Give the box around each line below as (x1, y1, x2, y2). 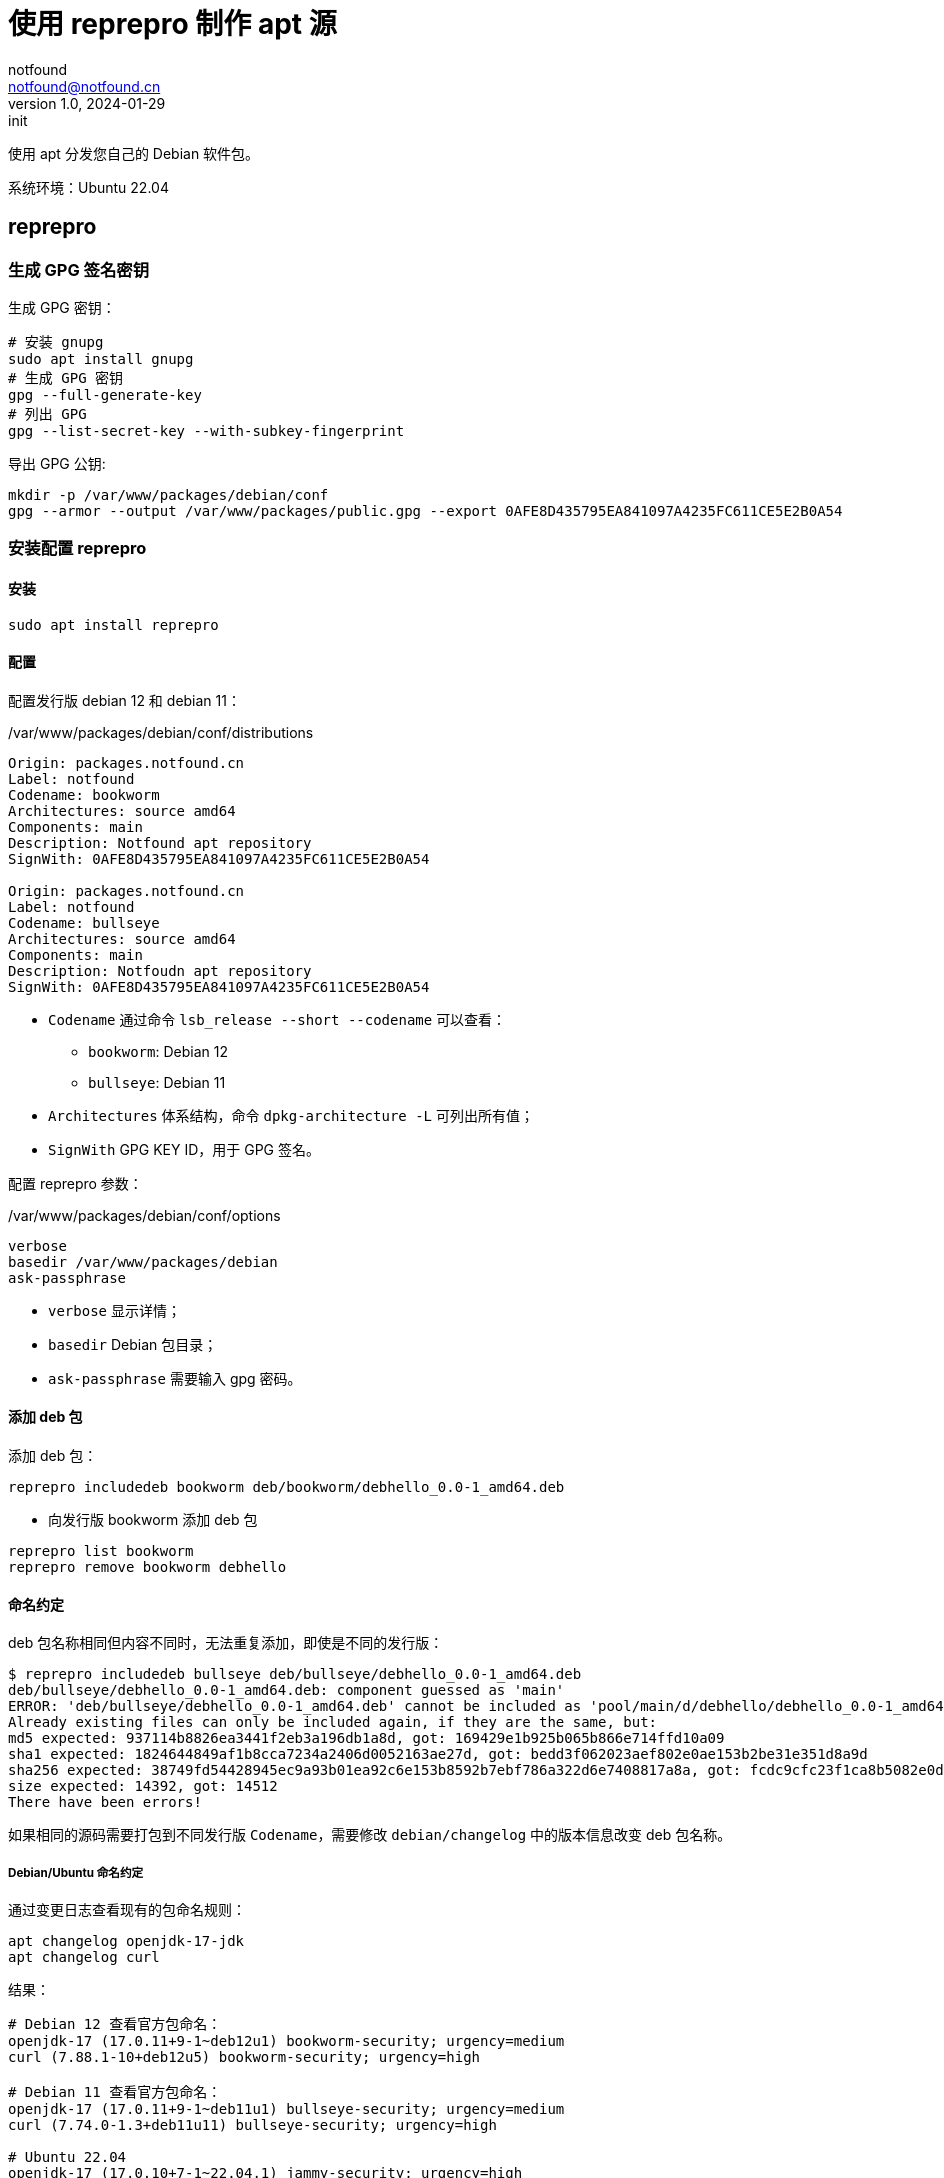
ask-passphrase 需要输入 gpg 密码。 (48, 1369, 302, 1387)
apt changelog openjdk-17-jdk (8, 1933, 245, 1949)
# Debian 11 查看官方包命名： (8, 2084, 222, 2100)
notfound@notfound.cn (8, 77, 161, 95)
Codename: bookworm (8, 786, 160, 803)
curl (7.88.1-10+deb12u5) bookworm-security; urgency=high (8, 2049, 481, 2065)
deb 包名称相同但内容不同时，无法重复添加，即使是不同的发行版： (8, 1634, 444, 1652)
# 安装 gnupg (8, 333, 104, 350)
